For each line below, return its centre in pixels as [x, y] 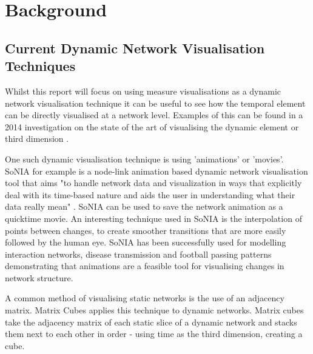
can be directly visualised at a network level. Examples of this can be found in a [154, 115]
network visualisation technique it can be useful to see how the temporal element [155, 103]
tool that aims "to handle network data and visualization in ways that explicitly [153, 183]
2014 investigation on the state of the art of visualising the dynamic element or [152, 126]
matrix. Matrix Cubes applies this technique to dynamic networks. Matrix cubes [154, 310]
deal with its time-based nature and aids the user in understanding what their [150, 194]
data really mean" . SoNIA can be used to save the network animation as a [144, 206]
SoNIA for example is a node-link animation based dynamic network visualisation [156, 171]
